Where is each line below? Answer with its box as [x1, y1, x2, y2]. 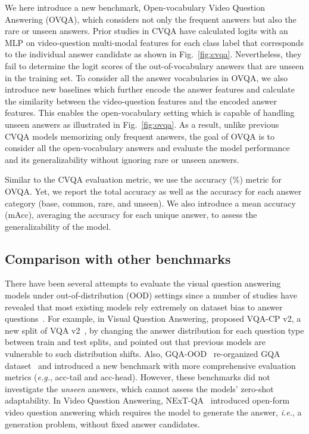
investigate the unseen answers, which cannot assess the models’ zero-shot [5, 382, 274, 395]
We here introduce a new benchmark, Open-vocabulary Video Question [5, 1, 265, 13]
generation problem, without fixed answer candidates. [5, 417, 200, 430]
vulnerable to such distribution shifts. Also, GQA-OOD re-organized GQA [5, 347, 280, 360]
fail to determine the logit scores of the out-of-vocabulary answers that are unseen [5, 59, 304, 72]
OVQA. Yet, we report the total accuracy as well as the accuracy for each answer [5, 184, 302, 197]
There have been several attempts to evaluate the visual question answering [5, 277, 281, 290]
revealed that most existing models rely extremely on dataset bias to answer [5, 300, 283, 313]
